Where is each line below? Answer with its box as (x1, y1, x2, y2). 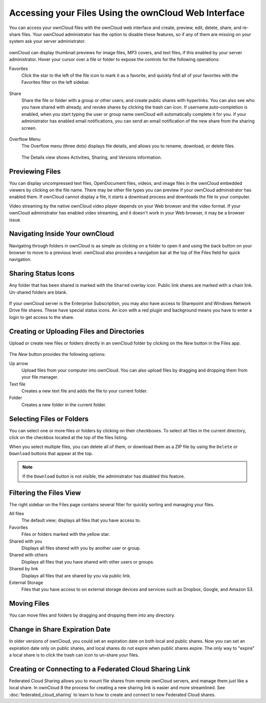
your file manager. (21, 374, 59, 380)
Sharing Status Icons (9, 269, 75, 278)
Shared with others (9, 552, 48, 558)
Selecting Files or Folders (9, 415, 89, 423)
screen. (21, 125, 37, 131)
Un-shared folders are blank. (9, 289, 68, 295)
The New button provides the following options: (9, 351, 106, 357)
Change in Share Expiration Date (9, 625, 111, 633)
